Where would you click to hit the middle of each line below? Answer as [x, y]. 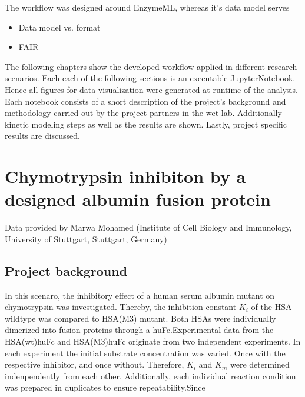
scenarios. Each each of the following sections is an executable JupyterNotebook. [150, 78]
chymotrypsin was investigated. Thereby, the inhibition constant [121, 307]
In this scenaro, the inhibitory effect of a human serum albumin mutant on [140, 295]
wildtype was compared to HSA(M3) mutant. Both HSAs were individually [140, 318]
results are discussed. [43, 136]
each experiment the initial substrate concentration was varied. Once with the [145, 353]
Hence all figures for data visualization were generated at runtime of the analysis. [151, 89]
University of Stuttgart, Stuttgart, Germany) [86, 238]
